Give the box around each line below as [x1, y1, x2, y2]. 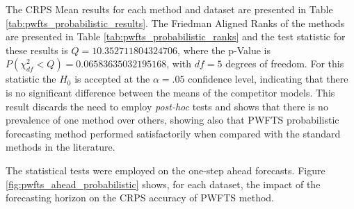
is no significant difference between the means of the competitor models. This [6, 85, 335, 99]
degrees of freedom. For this [225, 56, 344, 71]
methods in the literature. [6, 140, 115, 154]
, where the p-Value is [177, 42, 271, 57]
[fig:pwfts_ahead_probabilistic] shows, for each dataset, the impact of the [6, 176, 321, 191]
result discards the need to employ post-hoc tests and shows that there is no [6, 99, 328, 113]
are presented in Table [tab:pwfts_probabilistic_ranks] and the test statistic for [6, 29, 346, 44]
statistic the [6, 72, 56, 86]
